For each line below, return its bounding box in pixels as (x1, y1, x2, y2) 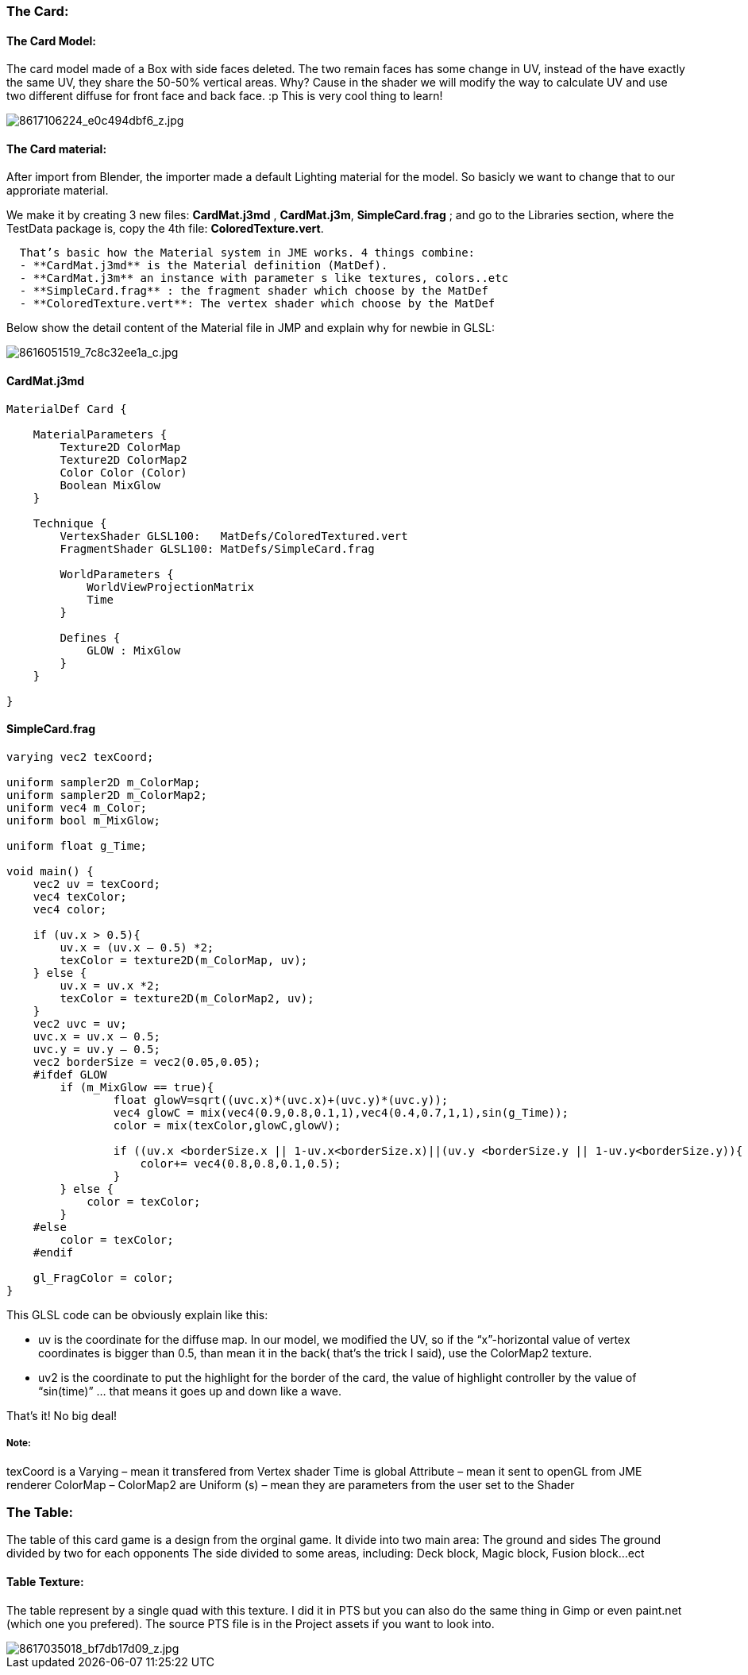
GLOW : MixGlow (87, 643, 181, 657)
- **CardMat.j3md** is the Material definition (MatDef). (19, 259, 388, 272)
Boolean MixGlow (60, 478, 160, 492)
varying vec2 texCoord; (6, 750, 154, 763)
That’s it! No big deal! (6, 1408, 118, 1422)
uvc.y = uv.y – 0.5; (33, 1042, 160, 1056)
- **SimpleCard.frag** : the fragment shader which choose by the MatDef (19, 284, 488, 298)
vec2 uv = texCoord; (33, 877, 160, 890)
